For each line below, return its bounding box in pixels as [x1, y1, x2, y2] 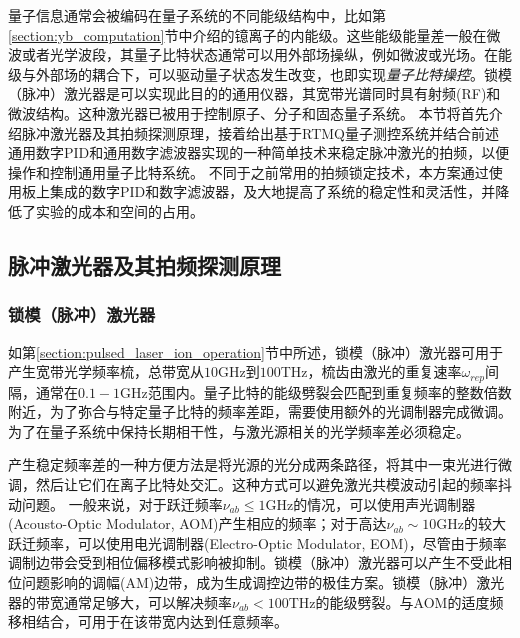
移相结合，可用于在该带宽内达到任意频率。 [8, 611, 288, 632]
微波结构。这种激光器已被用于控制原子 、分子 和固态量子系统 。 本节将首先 [8, 102, 489, 123]
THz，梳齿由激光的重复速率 [280, 361, 462, 382]
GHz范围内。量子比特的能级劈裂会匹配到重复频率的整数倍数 [120, 381, 512, 402]
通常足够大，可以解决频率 [63, 591, 232, 612]
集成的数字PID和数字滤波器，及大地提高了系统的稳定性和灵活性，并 [49, 181, 496, 202]
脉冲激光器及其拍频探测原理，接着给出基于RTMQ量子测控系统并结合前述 [21, 122, 499, 143]
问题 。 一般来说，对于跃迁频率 [21, 493, 223, 514]
